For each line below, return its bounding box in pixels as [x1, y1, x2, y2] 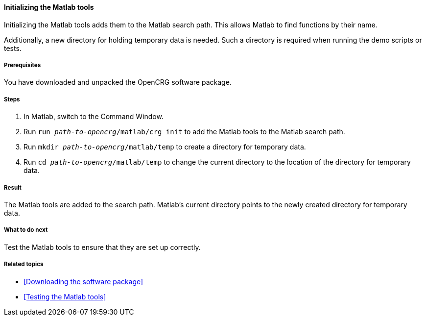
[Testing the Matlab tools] [24, 292, 106, 301]
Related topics [4, 261, 44, 268]
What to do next [4, 226, 48, 234]
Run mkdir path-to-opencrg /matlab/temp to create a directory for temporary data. [24, 143, 306, 151]
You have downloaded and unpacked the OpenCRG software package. [4, 78, 232, 87]
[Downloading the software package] [24, 277, 143, 286]
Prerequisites [4, 62, 41, 69]
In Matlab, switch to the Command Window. [24, 112, 164, 121]
